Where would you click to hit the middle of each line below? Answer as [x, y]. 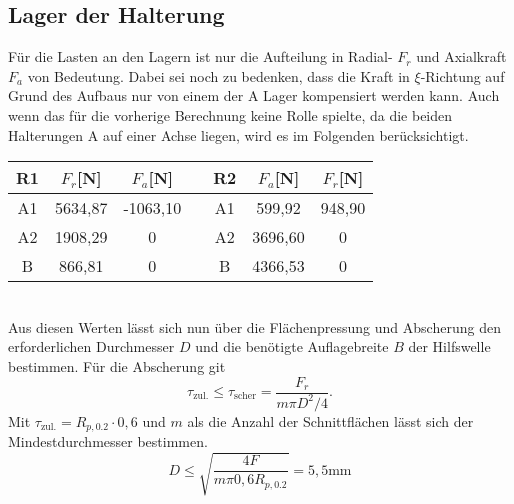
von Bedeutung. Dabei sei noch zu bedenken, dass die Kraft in [218, 75]
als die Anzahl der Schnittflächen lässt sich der [330, 420]
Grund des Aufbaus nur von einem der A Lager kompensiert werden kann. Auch [254, 95]
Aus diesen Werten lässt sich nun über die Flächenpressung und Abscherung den [254, 326]
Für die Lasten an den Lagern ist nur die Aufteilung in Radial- [200, 56]
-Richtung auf [462, 75]
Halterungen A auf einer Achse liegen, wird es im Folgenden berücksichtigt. [238, 134]
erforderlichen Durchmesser [91, 346]
